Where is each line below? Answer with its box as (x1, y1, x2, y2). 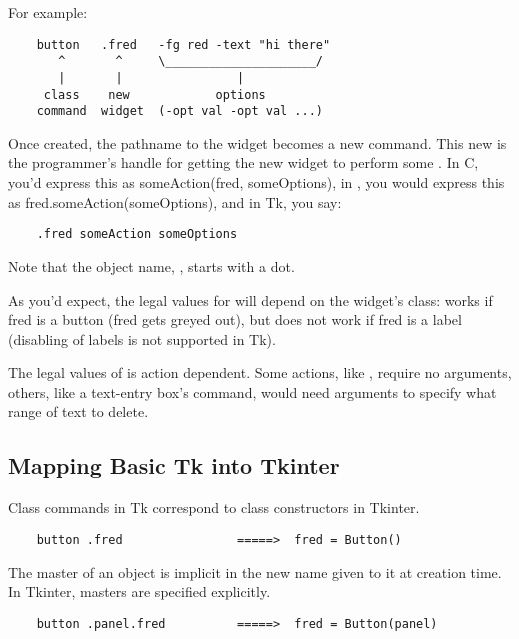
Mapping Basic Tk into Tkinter (8, 450, 340, 481)
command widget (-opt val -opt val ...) (36, 104, 323, 119)
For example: (8, 2, 88, 22)
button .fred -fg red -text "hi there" (36, 37, 331, 52)
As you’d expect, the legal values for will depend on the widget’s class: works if (8, 289, 493, 310)
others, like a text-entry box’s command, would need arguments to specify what (8, 381, 497, 402)
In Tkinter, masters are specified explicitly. (8, 581, 271, 602)
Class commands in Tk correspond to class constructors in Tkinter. (8, 497, 420, 518)
